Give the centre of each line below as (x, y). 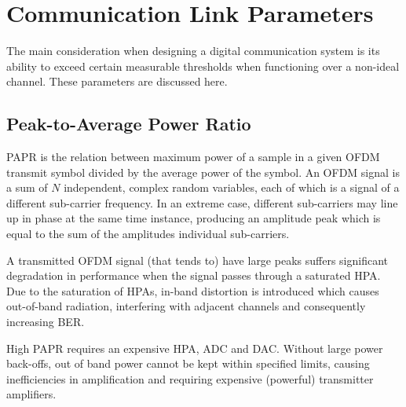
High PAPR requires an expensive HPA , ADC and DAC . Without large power (195, 348)
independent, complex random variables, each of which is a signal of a (232, 187)
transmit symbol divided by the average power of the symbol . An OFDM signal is (203, 172)
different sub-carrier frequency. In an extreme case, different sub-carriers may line (202, 202)
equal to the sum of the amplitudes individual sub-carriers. (148, 234)
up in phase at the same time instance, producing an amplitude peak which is (194, 218)
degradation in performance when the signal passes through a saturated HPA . (194, 275)
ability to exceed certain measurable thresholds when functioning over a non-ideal (203, 66)
